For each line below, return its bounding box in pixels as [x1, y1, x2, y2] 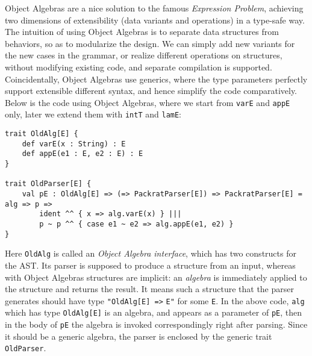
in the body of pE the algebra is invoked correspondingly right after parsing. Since [5, 318, 308, 331]
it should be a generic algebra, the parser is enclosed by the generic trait [5, 329, 272, 342]
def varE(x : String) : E [22, 139, 126, 148]
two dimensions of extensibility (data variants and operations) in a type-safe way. [5, 13, 305, 26]
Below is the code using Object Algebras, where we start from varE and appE [5, 96, 290, 108]
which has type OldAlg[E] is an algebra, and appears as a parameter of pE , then [5, 306, 302, 319]
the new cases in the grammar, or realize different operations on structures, [5, 49, 282, 61]
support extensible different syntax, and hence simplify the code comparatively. [5, 84, 297, 97]
